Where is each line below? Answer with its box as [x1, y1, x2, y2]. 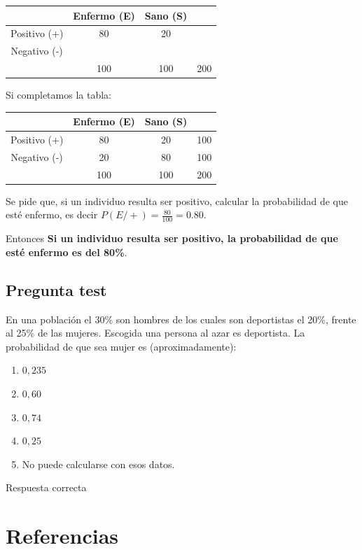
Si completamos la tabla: [6, 87, 111, 102]
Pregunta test [6, 278, 107, 300]
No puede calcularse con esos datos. [22, 456, 175, 471]
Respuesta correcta [6, 480, 87, 495]
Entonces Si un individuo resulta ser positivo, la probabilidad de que [6, 231, 338, 246]
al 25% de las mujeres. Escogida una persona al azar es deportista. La [6, 325, 305, 340]
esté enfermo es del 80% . [6, 244, 127, 259]
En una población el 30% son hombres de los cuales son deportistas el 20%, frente [6, 311, 356, 326]
